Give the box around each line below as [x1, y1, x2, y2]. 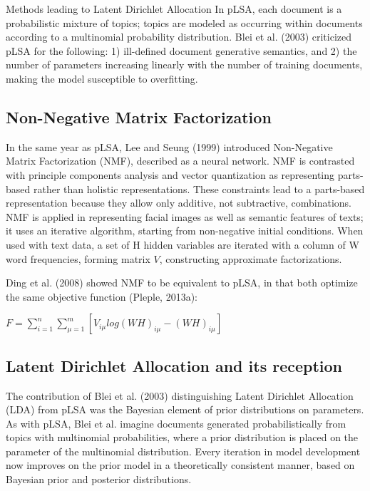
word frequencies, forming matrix [6, 251, 150, 266]
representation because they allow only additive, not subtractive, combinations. [6, 195, 351, 210]
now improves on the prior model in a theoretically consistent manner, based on [6, 458, 355, 472]
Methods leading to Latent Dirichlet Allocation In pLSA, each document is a [6, 1, 342, 16]
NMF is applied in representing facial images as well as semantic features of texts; [6, 209, 364, 224]
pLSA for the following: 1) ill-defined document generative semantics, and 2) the [6, 43, 357, 58]
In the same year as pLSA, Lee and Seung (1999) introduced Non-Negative [6, 139, 333, 154]
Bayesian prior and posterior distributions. [6, 472, 192, 487]
